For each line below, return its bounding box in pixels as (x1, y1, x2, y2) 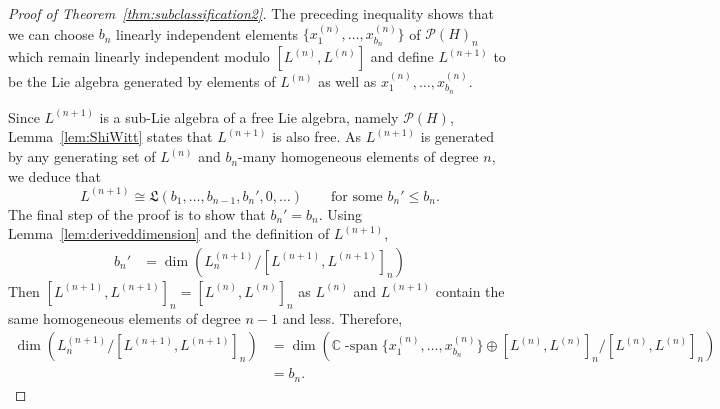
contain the (435, 280, 505, 301)
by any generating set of (8, 146, 156, 167)
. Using (318, 203, 363, 224)
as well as (318, 71, 377, 92)
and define (370, 46, 434, 67)
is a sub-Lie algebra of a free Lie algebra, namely (99, 106, 399, 127)
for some (331, 189, 383, 204)
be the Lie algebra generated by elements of (8, 71, 276, 92)
